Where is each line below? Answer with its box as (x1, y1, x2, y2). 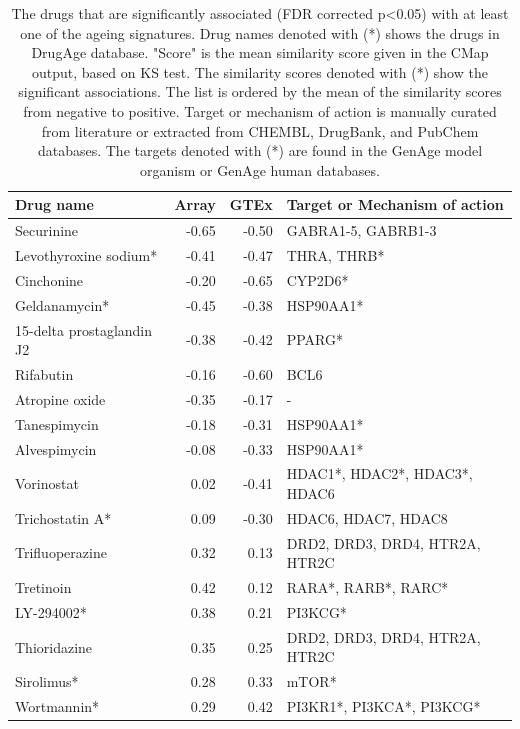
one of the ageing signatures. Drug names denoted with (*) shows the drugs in (20, 22, 500, 43)
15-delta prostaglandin (15, 319, 153, 340)
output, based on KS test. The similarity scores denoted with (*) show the (32, 61, 488, 82)
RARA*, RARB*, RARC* (286, 577, 449, 598)
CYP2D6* (286, 269, 349, 290)
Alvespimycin (15, 438, 97, 459)
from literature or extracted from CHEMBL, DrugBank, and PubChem (41, 120, 479, 141)
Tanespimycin (15, 413, 99, 434)
